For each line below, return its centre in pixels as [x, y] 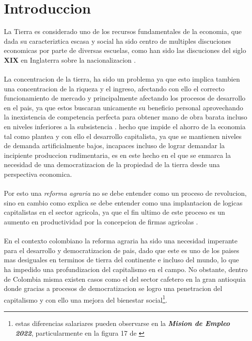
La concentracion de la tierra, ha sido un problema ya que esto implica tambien [122, 79]
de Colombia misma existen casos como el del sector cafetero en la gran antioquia [125, 279]
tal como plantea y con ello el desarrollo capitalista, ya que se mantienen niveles [123, 136]
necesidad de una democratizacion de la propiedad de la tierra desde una [112, 164]
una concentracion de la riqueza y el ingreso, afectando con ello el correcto [114, 88]
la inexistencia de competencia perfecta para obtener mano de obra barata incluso [126, 117]
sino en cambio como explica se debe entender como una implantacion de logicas [123, 202]
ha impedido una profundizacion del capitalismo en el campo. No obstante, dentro [126, 269]
